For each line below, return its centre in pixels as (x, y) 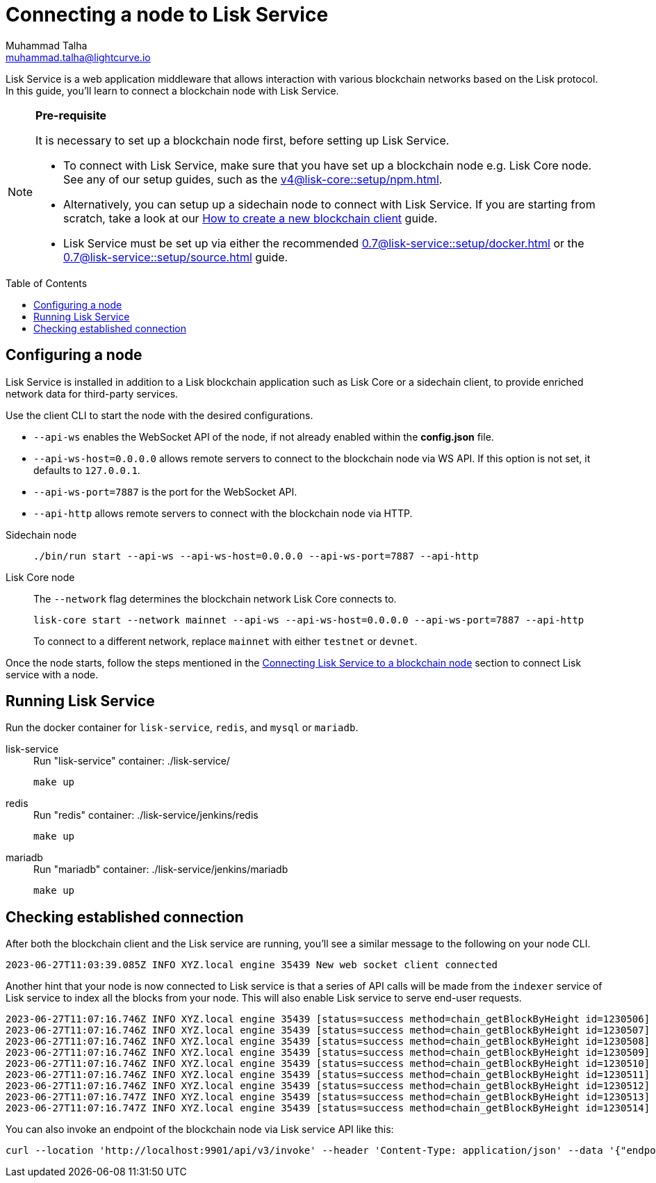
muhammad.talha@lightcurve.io (78, 57)
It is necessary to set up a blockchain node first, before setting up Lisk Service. (243, 140)
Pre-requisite (71, 115)
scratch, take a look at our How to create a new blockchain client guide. (251, 218)
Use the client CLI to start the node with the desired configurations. (159, 415)
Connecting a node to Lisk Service (167, 15)
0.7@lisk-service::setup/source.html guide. (176, 257)
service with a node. (52, 674)
